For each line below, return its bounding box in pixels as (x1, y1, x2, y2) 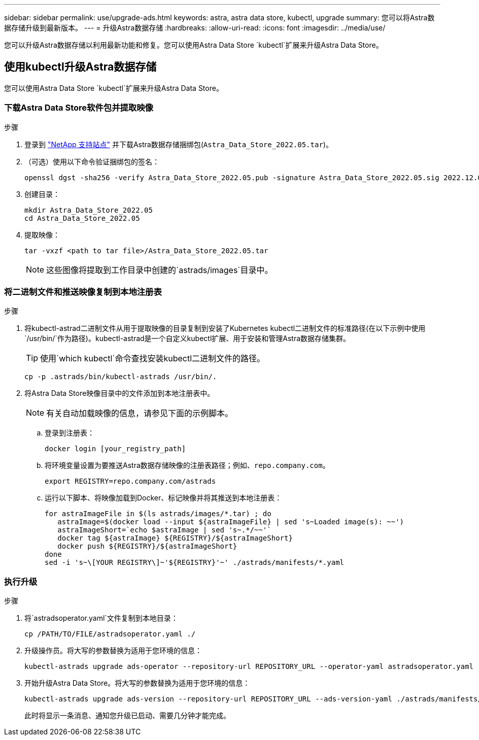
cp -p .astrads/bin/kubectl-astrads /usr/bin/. (24, 373, 217, 381)
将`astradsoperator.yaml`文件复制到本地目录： (24, 614, 178, 623)
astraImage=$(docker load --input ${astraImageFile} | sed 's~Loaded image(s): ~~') (57, 518, 404, 526)
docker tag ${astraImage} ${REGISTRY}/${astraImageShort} (57, 534, 293, 543)
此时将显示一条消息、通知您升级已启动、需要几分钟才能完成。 (24, 711, 230, 720)
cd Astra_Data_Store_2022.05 (24, 214, 140, 222)
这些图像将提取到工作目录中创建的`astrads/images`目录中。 (46, 264, 273, 275)
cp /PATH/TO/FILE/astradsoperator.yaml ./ (24, 630, 196, 638)
